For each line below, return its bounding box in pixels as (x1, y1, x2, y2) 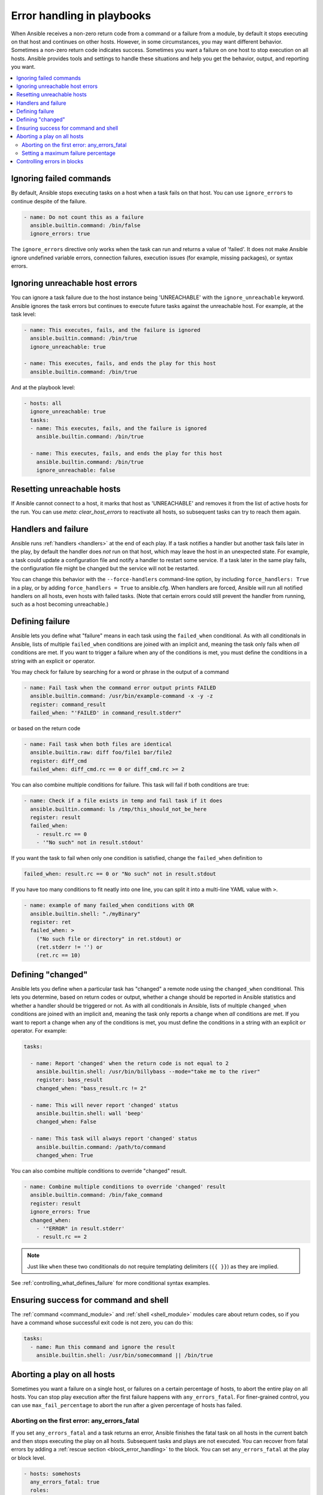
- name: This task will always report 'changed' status (30, 1135, 197, 1142)
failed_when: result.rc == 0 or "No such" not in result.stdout (23, 871, 217, 877)
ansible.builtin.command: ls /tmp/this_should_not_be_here (30, 806, 207, 813)
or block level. (11, 1454, 46, 1462)
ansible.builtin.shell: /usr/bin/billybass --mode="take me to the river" (36, 1068, 260, 1075)
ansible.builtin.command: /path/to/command (36, 1143, 166, 1151)
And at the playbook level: (11, 383, 75, 391)
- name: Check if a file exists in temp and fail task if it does (23, 797, 223, 804)
